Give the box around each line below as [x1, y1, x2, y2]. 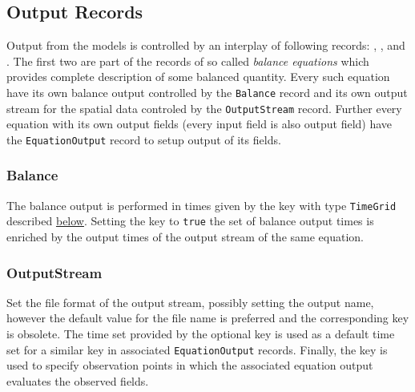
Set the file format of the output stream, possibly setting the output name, [6, 293, 374, 310]
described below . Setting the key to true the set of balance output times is [6, 212, 374, 229]
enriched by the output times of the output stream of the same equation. [6, 228, 364, 245]
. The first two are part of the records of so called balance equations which [6, 52, 369, 69]
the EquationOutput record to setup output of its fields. [6, 131, 281, 148]
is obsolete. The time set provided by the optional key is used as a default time [6, 325, 395, 342]
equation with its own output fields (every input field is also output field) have [6, 115, 393, 132]
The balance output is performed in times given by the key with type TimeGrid [6, 196, 397, 213]
